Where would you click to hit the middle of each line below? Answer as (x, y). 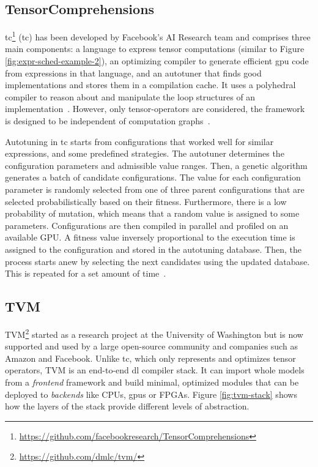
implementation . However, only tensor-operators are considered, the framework (155, 109)
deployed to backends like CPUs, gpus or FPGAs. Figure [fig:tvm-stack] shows (151, 394)
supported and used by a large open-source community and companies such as (151, 346)
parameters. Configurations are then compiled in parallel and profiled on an (147, 225)
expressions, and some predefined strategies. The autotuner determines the (145, 153)
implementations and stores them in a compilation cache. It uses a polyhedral (150, 85)
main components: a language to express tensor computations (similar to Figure (155, 49)
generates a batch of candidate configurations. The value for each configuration (153, 177)
